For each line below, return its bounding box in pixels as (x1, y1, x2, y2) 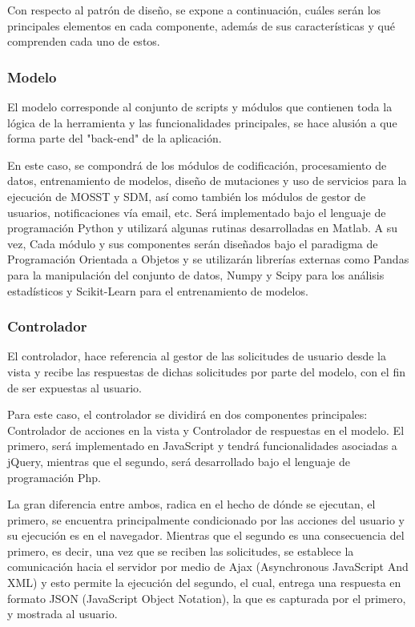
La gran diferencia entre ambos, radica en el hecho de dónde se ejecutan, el (7, 496, 376, 512)
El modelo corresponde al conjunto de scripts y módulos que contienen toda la (7, 98, 393, 115)
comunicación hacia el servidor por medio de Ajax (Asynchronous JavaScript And (7, 558, 409, 575)
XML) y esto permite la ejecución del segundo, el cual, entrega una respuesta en (7, 574, 401, 591)
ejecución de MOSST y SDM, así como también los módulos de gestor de (7, 187, 366, 204)
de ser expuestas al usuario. (7, 379, 142, 396)
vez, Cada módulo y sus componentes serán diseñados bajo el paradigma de (7, 235, 378, 251)
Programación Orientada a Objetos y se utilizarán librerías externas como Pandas (7, 251, 409, 267)
